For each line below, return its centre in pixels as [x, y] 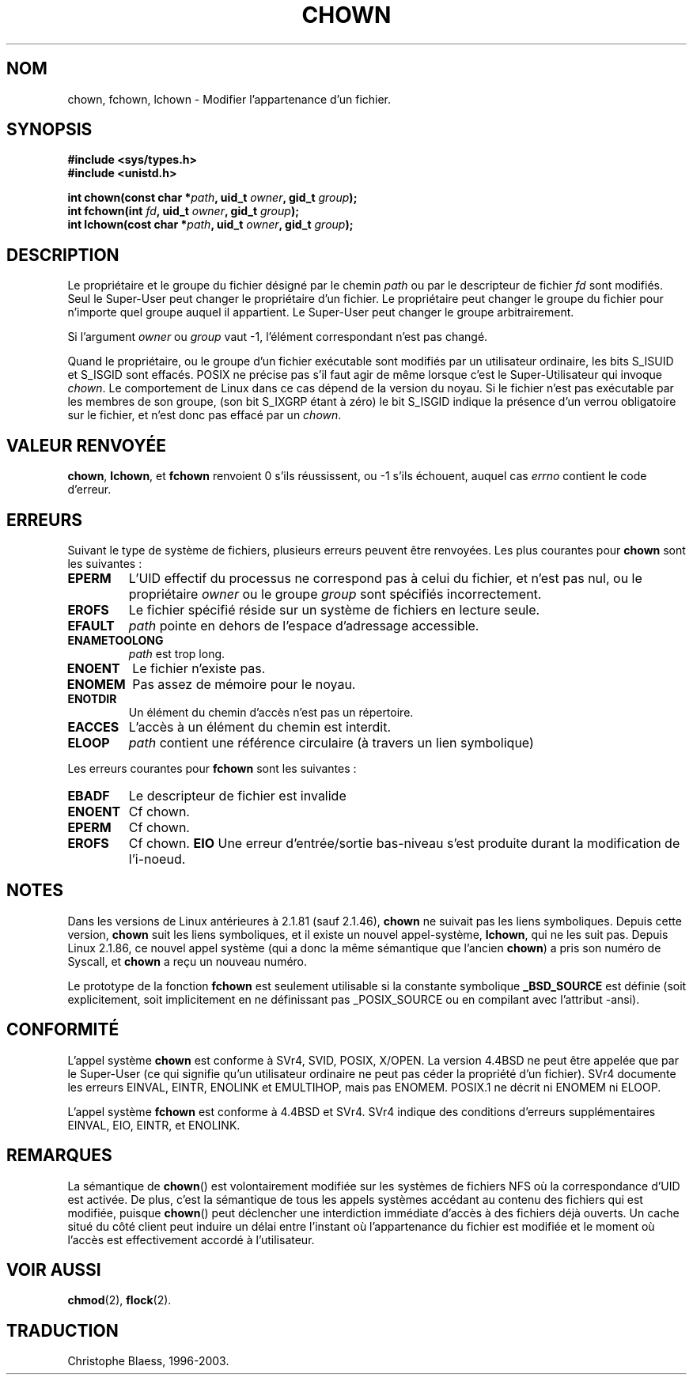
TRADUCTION [62, 1330]
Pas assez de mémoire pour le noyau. [244, 684]
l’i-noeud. [157, 859]
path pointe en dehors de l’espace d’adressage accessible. [304, 625]
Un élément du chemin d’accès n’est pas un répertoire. [271, 712]
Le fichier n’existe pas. [199, 668]
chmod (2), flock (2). [119, 1300]
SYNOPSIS [49, 130]
